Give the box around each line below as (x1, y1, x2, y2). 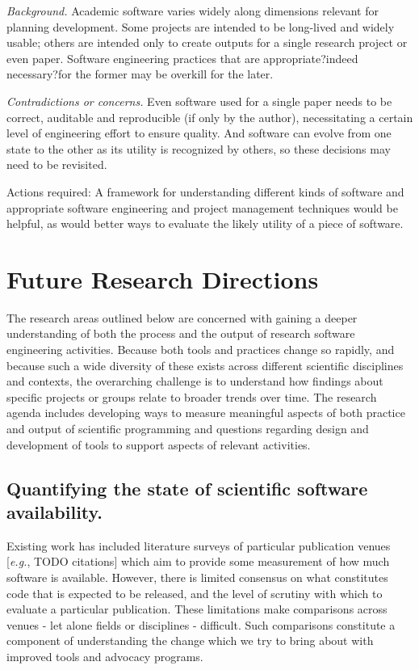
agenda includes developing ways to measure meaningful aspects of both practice (6, 404, 405, 421)
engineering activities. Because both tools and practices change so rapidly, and (6, 341, 395, 358)
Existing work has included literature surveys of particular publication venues (6, 537, 391, 554)
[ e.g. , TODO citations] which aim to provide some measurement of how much (6, 553, 390, 570)
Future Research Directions (6, 262, 319, 295)
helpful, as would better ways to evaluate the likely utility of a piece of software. (6, 215, 404, 232)
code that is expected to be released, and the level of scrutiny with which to (6, 584, 383, 601)
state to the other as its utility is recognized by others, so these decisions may (6, 140, 391, 157)
